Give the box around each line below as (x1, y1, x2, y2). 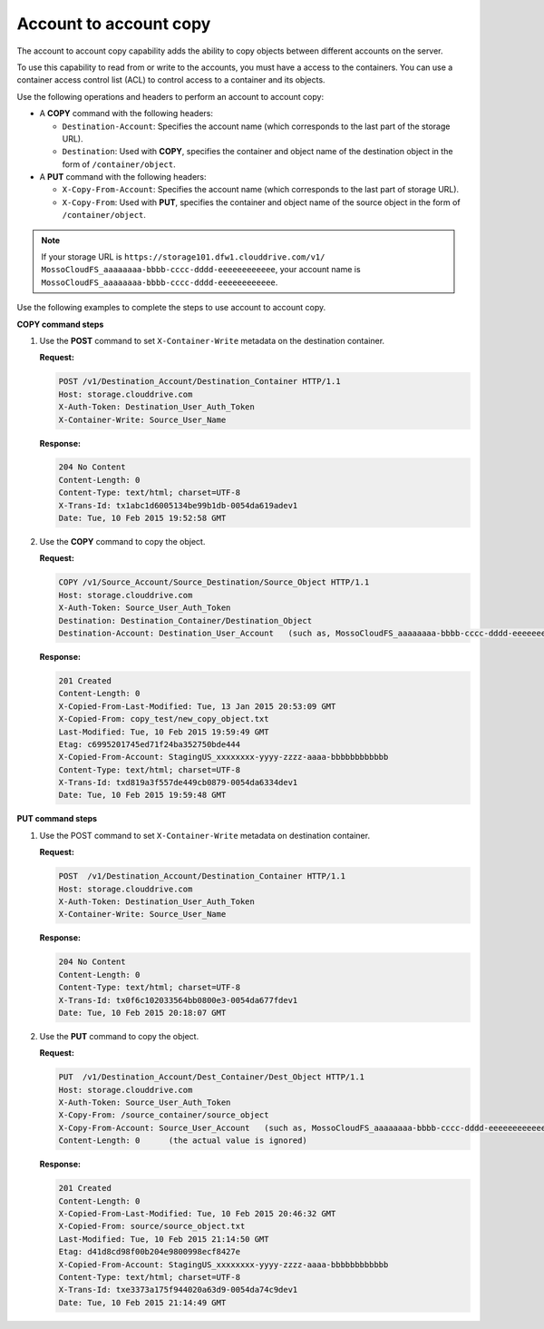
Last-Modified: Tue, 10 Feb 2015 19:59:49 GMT (58, 726, 269, 737)
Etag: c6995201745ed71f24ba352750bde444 (58, 739, 240, 749)
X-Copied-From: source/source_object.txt (58, 1221, 246, 1232)
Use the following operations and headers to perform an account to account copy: (16, 91, 325, 102)
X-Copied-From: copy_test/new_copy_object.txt (58, 714, 269, 724)
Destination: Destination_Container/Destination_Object (58, 615, 313, 625)
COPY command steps (16, 319, 104, 330)
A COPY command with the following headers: (39, 108, 213, 119)
